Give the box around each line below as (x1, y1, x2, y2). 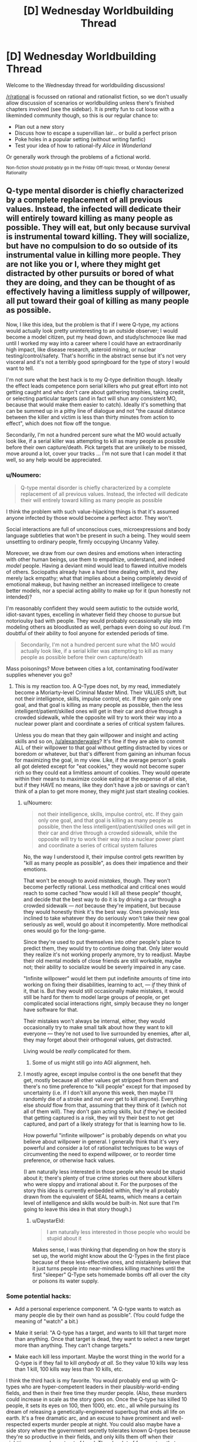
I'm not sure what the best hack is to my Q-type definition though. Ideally (6, 376, 183, 383)
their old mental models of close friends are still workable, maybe (23, 957, 182, 964)
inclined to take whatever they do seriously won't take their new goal (23, 914, 189, 922)
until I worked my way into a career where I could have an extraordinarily (6, 339, 182, 346)
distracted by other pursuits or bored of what (6, 269, 174, 279)
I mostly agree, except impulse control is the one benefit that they (23, 1070, 182, 1077)
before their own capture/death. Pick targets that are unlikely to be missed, (6, 443, 187, 450)
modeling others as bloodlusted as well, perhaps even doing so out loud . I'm (6, 623, 191, 630)
